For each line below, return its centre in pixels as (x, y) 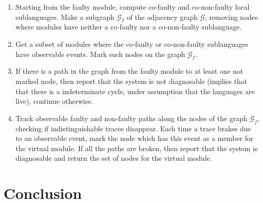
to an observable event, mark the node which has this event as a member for (135, 138)
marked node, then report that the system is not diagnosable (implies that (131, 81)
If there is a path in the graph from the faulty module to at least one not (129, 71)
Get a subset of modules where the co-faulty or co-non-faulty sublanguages (132, 43)
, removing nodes (231, 17)
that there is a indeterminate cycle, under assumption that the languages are (135, 91)
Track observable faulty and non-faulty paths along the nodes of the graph (131, 118)
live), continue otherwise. (54, 101)
